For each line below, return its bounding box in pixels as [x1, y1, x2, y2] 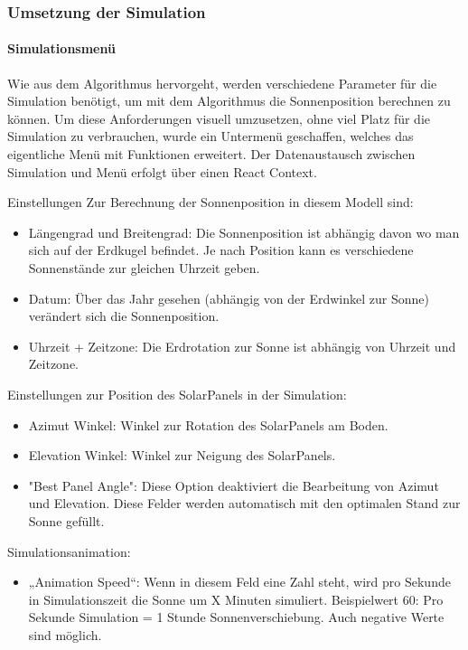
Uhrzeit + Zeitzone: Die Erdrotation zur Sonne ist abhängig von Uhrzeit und [28, 336, 456, 355]
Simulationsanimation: [7, 542, 131, 561]
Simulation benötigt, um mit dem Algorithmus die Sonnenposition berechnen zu [7, 91, 451, 110]
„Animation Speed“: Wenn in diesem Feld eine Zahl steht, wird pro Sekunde [28, 572, 451, 591]
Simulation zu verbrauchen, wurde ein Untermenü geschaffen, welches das [7, 127, 414, 146]
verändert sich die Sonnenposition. [28, 306, 220, 325]
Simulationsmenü [7, 39, 116, 58]
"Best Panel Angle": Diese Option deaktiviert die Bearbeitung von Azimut [28, 476, 439, 495]
